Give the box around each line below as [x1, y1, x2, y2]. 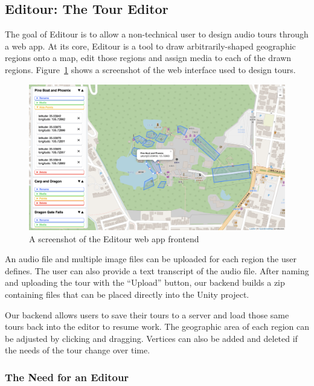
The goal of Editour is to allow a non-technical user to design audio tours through [5, 28, 309, 40]
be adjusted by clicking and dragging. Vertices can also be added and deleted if [5, 332, 298, 344]
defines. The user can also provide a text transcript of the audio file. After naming [5, 264, 309, 277]
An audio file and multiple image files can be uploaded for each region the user [5, 253, 296, 265]
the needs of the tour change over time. [5, 344, 150, 356]
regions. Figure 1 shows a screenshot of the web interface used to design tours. [5, 63, 296, 76]
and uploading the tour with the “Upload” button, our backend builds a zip [5, 276, 285, 289]
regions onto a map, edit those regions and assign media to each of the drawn [5, 51, 292, 64]
